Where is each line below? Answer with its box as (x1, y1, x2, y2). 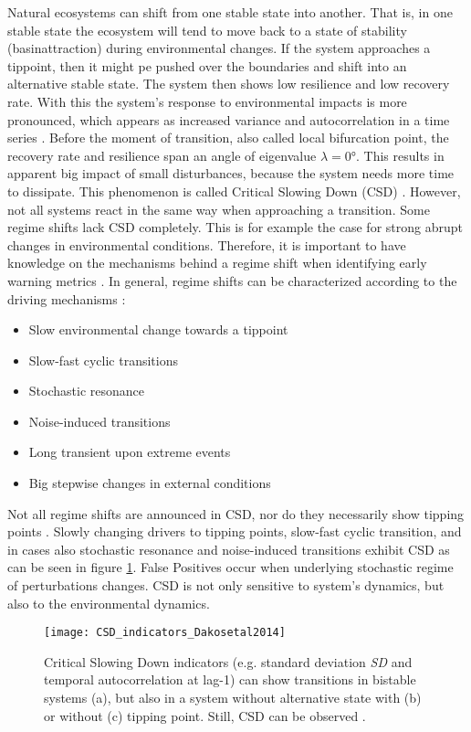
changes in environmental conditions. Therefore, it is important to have (7, 235, 406, 254)
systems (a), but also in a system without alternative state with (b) (44, 688, 422, 707)
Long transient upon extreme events (28, 442, 231, 461)
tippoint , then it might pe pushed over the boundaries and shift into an (7, 56, 407, 75)
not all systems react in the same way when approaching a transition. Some (7, 199, 430, 218)
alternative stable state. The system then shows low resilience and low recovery (7, 74, 450, 93)
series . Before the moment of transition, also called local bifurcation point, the (7, 128, 449, 147)
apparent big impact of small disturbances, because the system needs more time (7, 164, 455, 183)
